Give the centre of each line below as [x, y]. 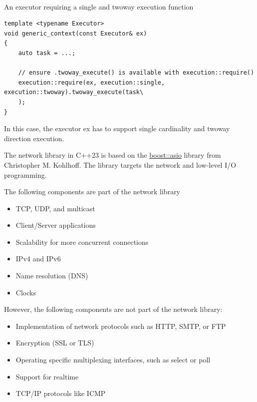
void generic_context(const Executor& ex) [76, 33]
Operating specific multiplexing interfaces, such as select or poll [113, 360]
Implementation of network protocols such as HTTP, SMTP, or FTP [121, 326]
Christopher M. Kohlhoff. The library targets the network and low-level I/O [120, 164]
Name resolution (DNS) [52, 276]
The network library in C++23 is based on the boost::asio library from [113, 155]
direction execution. [34, 138]
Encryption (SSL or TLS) [55, 343]
